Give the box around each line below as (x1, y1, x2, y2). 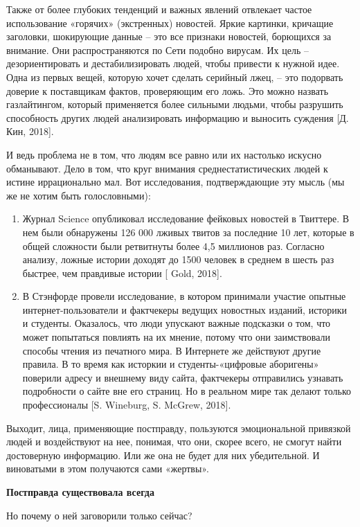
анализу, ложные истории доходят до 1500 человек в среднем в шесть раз (22, 252, 334, 267)
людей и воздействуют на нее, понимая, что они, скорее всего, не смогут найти (6, 434, 342, 449)
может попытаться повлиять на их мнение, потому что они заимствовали (22, 330, 330, 344)
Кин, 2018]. (6, 124, 54, 139)
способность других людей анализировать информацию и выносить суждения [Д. (6, 110, 349, 125)
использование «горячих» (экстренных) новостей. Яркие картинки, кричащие (6, 15, 334, 30)
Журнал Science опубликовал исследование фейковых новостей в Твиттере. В (22, 211, 350, 226)
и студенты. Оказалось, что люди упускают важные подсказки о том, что (22, 316, 331, 330)
